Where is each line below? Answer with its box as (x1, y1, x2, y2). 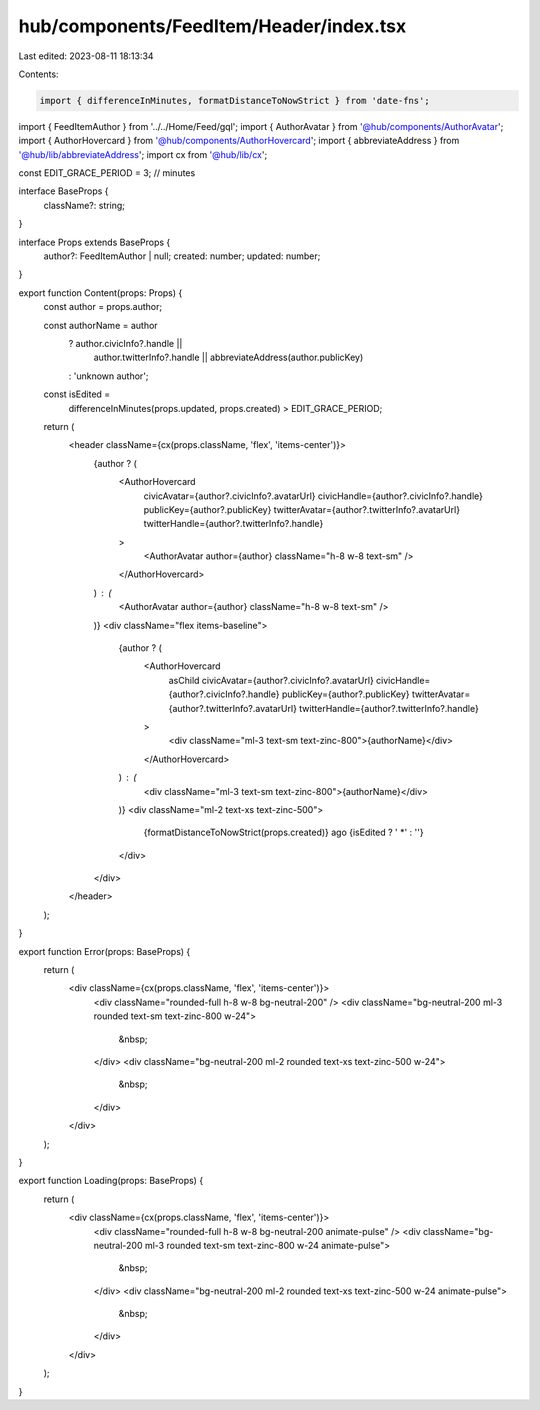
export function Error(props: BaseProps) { (18, 945, 191, 957)
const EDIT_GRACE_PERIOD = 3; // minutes (18, 167, 196, 179)
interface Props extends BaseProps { (18, 236, 171, 248)
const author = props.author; (43, 301, 163, 313)
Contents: (18, 68, 59, 80)
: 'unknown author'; (68, 370, 149, 382)
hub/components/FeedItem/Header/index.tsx (18, 15, 407, 37)
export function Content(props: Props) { (18, 286, 183, 299)
